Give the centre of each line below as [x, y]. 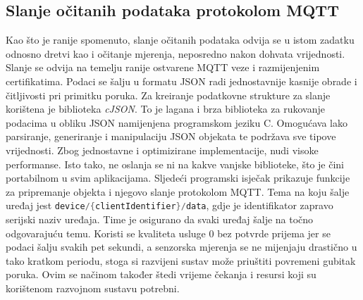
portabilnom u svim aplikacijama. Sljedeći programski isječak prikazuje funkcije [178, 178]
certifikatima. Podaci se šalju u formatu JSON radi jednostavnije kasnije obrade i [181, 81]
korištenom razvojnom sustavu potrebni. [93, 288]
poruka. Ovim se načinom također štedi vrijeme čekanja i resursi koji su [161, 274]
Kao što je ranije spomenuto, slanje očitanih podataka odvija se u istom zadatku [180, 40]
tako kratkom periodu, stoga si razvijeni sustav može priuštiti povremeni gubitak [181, 260]
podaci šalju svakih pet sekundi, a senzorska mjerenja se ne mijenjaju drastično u [181, 247]
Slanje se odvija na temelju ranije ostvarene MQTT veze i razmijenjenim [163, 67]
